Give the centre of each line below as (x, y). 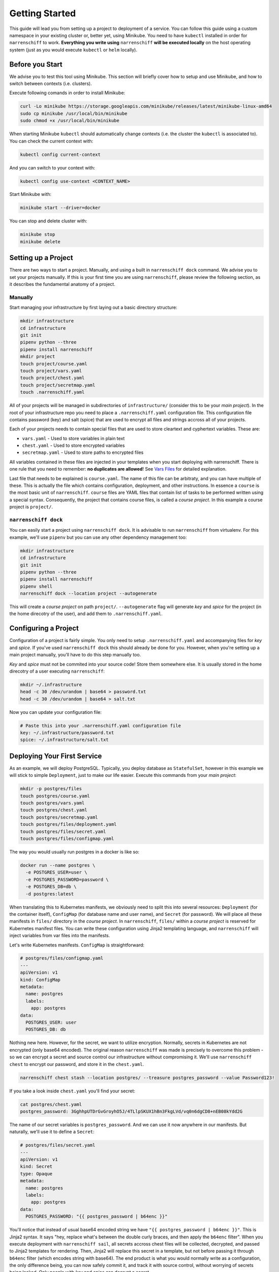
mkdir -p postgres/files (51, 789)
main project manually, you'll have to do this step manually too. (75, 655)
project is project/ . (31, 507)
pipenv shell (36, 586)
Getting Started (43, 13)
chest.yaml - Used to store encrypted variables (73, 446)
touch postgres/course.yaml (55, 796)
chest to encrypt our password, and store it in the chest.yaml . (77, 1064)
